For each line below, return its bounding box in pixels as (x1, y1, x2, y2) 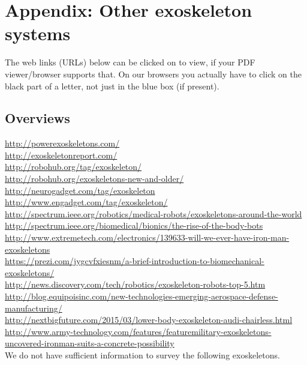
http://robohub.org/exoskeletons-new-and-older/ (5, 172, 184, 185)
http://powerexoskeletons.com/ (5, 137, 120, 149)
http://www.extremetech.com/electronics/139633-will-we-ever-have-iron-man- (5, 231, 290, 244)
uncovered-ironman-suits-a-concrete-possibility (5, 337, 174, 349)
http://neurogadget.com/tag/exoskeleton (5, 184, 155, 196)
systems (5, 21, 71, 46)
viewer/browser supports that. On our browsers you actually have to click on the (5, 67, 302, 80)
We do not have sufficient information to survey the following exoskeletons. (5, 348, 280, 361)
